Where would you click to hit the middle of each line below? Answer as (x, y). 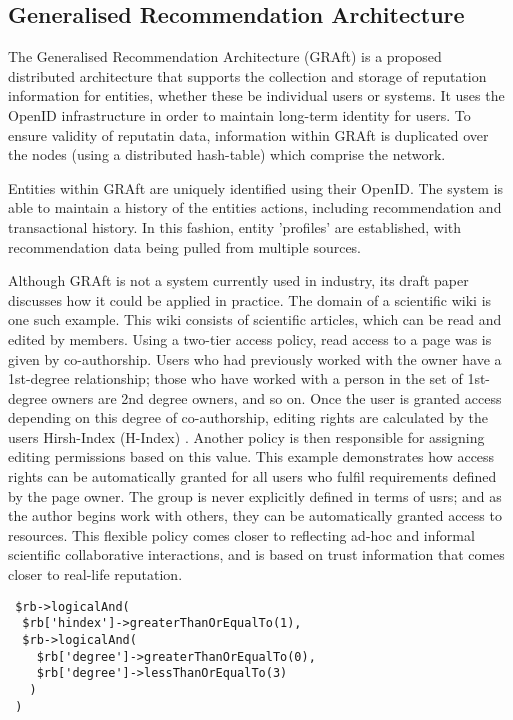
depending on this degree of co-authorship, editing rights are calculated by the (248, 417)
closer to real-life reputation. (95, 574)
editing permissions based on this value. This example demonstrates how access (251, 456)
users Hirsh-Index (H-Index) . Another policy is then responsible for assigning (246, 436)
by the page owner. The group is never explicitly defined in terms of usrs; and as (255, 495)
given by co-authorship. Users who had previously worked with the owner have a (255, 358)
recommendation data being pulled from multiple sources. (185, 246)
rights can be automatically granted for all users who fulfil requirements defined (252, 476)
